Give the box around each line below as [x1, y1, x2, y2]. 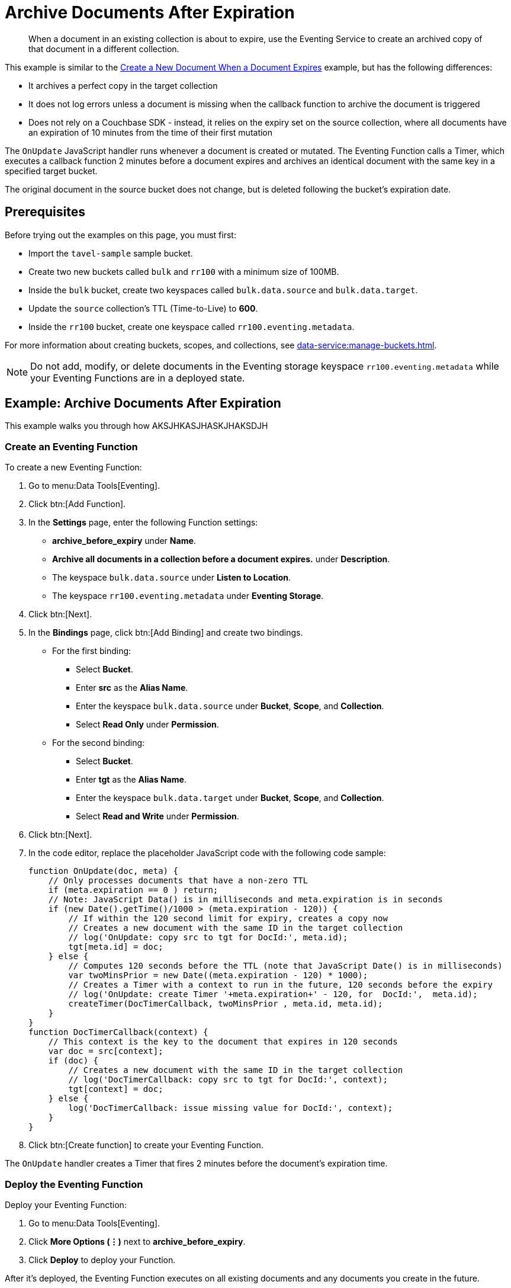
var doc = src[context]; [48, 1046, 163, 1056]
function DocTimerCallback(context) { [28, 1027, 208, 1037]
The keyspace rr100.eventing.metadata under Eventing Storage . [52, 591, 324, 601]
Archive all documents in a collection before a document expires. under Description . [52, 554, 390, 565]
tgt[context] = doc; [68, 1084, 163, 1094]
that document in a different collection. [28, 43, 179, 54]
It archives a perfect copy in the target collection [28, 80, 218, 91]
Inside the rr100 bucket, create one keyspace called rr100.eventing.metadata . [28, 321, 355, 332]
